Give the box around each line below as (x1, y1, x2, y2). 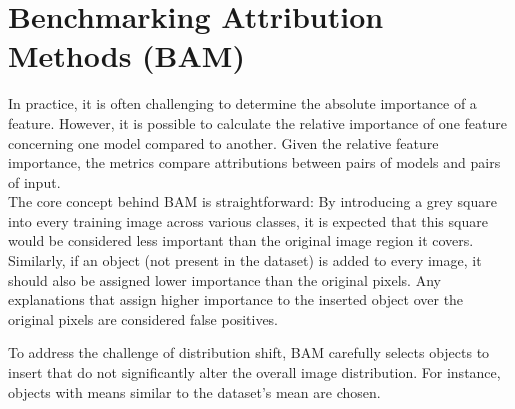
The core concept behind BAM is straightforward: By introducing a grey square (8, 191, 497, 212)
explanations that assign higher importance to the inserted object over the (8, 289, 464, 310)
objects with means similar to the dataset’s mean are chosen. (8, 381, 381, 402)
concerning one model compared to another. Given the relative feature (8, 132, 439, 153)
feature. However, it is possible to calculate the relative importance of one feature (8, 112, 507, 133)
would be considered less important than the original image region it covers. (8, 230, 474, 251)
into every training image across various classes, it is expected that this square (8, 210, 488, 231)
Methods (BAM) (8, 35, 245, 76)
